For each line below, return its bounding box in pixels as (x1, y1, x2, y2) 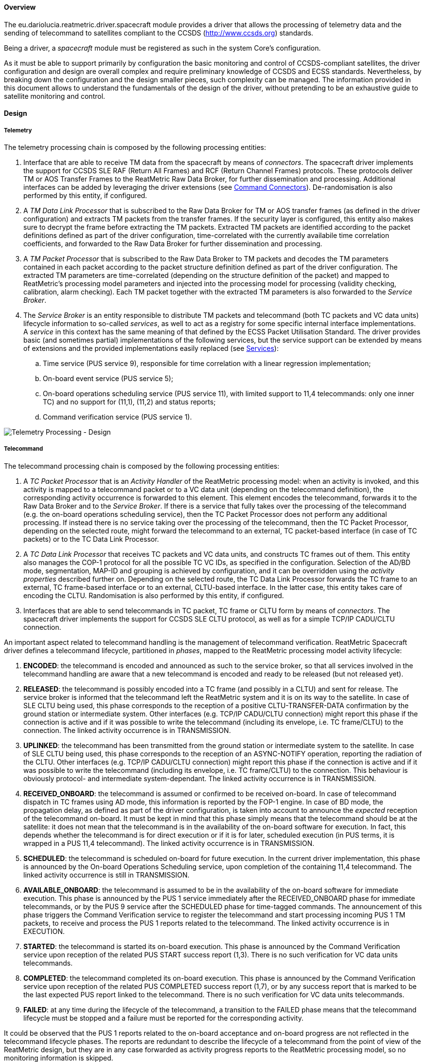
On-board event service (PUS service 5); (43, 374, 174, 383)
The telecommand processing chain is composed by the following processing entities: (4, 461, 280, 470)
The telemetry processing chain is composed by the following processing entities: (4, 143, 266, 151)
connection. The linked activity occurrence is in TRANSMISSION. (23, 726, 231, 734)
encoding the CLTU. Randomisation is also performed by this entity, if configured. (23, 591, 284, 600)
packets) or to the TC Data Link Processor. (23, 534, 159, 543)
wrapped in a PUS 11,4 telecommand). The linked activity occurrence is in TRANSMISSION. (23, 839, 315, 847)
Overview (4, 3, 36, 11)
